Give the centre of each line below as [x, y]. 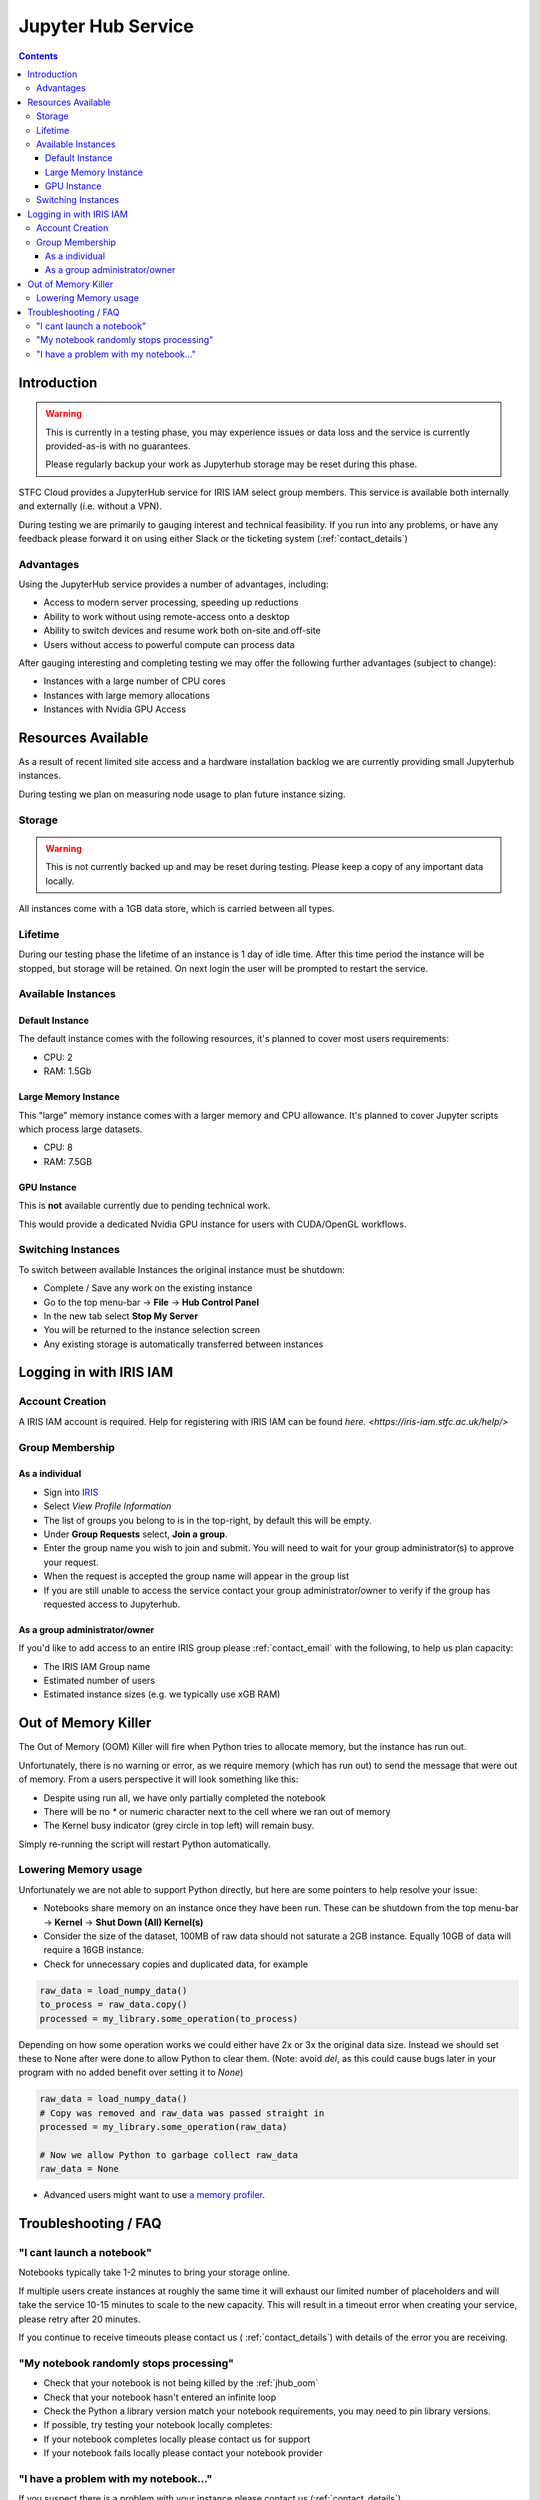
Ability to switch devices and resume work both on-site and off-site [182, 631]
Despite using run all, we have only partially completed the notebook [184, 1797]
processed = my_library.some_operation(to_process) [169, 2018]
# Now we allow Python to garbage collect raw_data [169, 2154]
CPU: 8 [58, 1147]
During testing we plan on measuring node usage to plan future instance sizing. [182, 794]
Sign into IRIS [71, 1492]
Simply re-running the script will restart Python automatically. [144, 1844]
